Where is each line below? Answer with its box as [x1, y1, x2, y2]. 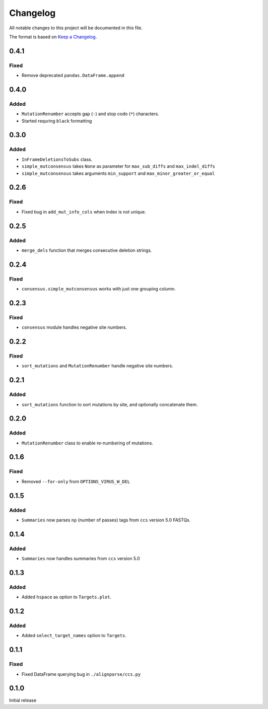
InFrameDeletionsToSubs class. [21, 156, 93, 162]
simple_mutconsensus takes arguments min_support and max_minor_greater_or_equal [21, 170, 215, 176]
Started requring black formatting [21, 118, 92, 124]
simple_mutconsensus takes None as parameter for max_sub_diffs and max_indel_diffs [21, 163, 215, 169]
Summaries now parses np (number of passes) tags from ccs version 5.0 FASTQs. [21, 517, 191, 523]
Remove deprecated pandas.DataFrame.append [21, 72, 125, 78]
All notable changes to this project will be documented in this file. [9, 25, 143, 31]
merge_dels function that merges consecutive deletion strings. [21, 247, 152, 253]
